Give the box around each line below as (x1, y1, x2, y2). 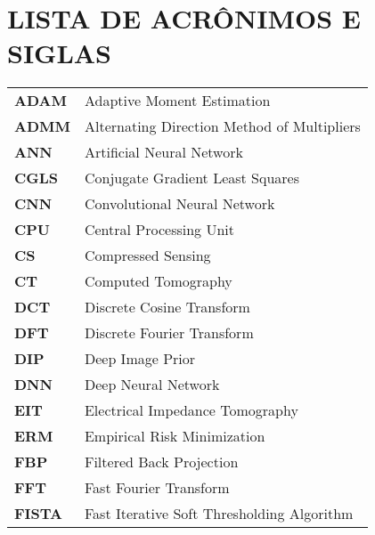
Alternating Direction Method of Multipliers (84, 116, 361, 137)
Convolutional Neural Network (84, 193, 275, 215)
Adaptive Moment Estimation (84, 90, 271, 111)
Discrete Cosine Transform (84, 296, 250, 318)
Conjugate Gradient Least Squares (84, 167, 300, 189)
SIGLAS (7, 35, 112, 71)
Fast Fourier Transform (84, 477, 230, 499)
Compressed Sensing (84, 245, 211, 266)
